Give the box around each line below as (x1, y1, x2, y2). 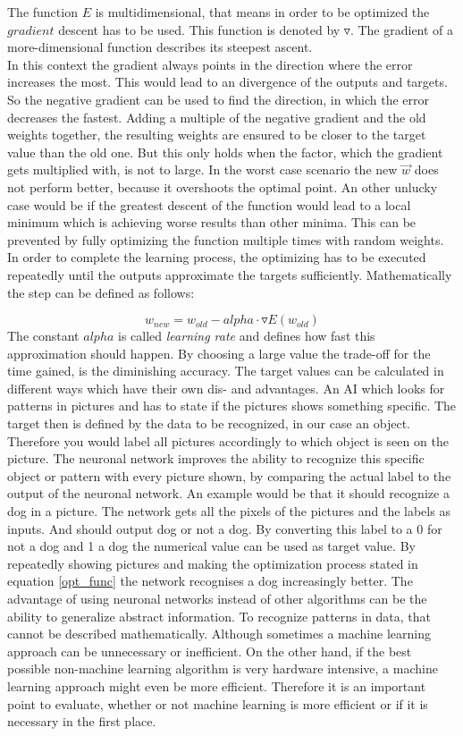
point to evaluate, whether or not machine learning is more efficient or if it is (7, 694, 428, 713)
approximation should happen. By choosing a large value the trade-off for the (7, 343, 431, 362)
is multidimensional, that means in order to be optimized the (95, 3, 430, 21)
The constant (7, 326, 80, 345)
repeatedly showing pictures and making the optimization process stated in (7, 554, 418, 572)
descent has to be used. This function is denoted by (58, 20, 341, 38)
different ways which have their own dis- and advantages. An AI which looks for (7, 378, 445, 397)
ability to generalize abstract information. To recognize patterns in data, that (7, 606, 432, 625)
